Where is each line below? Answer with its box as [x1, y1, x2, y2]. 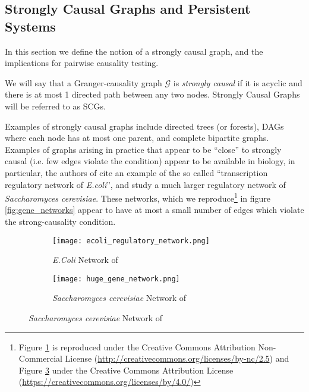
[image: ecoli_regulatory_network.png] [52, 236, 210, 245]
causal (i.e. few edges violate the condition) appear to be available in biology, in [5, 155, 295, 167]
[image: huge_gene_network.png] [52, 274, 180, 283]
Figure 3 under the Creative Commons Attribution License [18, 363, 234, 376]
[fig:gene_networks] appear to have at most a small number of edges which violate [5, 203, 304, 216]
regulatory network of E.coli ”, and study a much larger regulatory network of [5, 178, 286, 190]
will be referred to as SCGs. [5, 99, 106, 112]
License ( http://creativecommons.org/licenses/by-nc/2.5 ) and [65, 352, 289, 365]
